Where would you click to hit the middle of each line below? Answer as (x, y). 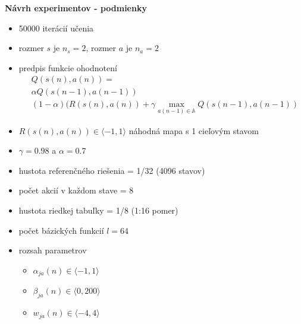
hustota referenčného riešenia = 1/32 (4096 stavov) (112, 170)
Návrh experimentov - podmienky (76, 8)
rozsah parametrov (53, 250)
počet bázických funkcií (61, 230)
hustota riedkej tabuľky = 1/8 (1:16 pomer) (98, 210)
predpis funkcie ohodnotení (68, 67)
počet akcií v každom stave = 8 (76, 190)
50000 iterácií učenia (56, 28)
